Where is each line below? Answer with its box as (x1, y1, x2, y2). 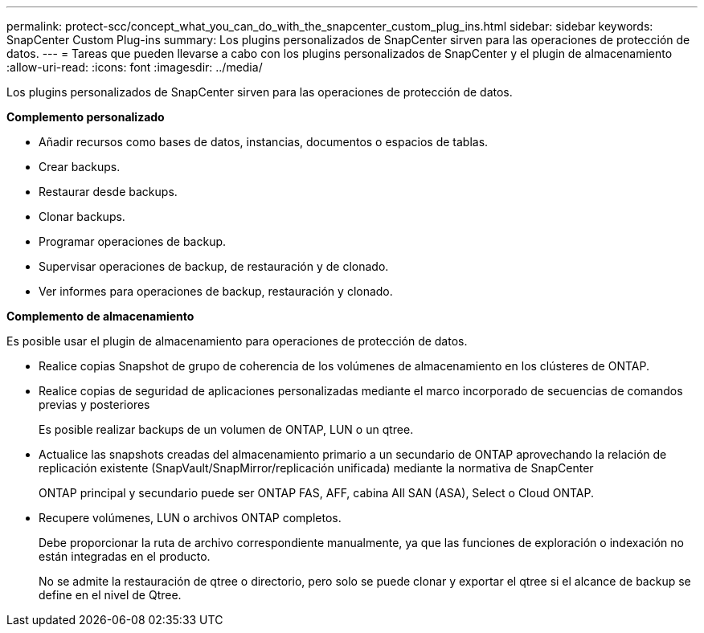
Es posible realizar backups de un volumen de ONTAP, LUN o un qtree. (39, 423, 414, 436)
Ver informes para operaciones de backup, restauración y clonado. (39, 284, 393, 298)
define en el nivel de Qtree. (39, 588, 182, 602)
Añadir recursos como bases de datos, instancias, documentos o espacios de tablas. (39, 135, 489, 149)
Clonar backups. (39, 210, 125, 223)
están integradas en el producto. (39, 549, 211, 563)
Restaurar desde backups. (39, 185, 178, 198)
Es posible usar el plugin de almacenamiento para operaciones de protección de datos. (6, 334, 468, 348)
